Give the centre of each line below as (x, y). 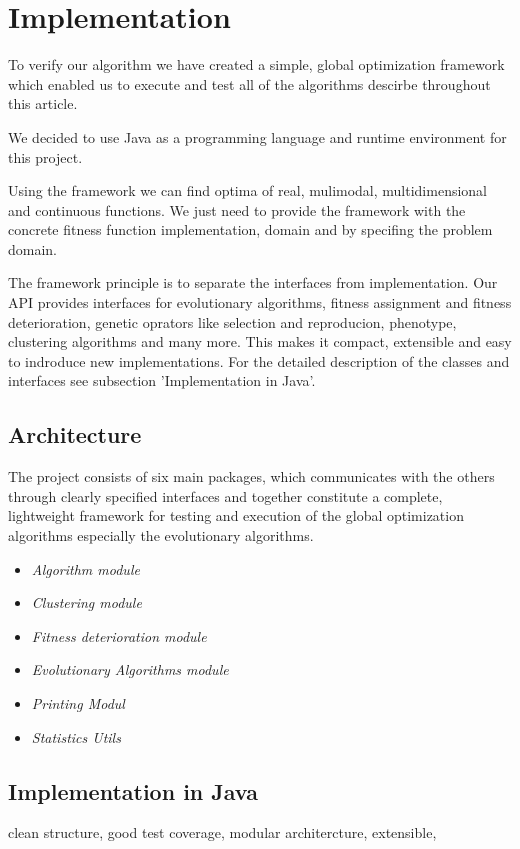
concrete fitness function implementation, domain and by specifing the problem (250, 229)
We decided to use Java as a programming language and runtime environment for (257, 136)
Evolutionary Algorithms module (130, 669)
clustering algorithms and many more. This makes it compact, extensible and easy (260, 341)
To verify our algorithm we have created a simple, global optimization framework (256, 64)
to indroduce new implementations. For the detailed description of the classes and (259, 360)
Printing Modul (78, 702)
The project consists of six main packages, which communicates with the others (251, 476)
